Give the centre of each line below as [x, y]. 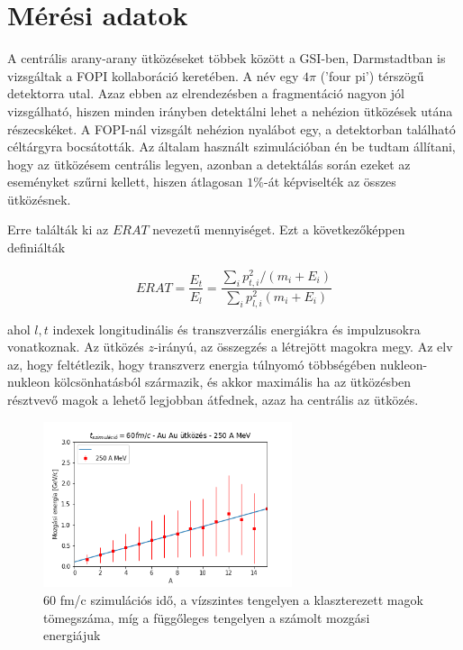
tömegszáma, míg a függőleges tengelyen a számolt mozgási [207, 617]
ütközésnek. [39, 199]
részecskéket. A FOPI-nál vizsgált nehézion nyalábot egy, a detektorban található [231, 128]
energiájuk [72, 635]
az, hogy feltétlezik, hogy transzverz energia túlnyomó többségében [192, 364]
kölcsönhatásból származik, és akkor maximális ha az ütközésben [233, 382]
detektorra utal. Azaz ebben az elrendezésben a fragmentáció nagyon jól [206, 93]
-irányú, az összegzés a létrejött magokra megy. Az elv [303, 347]
